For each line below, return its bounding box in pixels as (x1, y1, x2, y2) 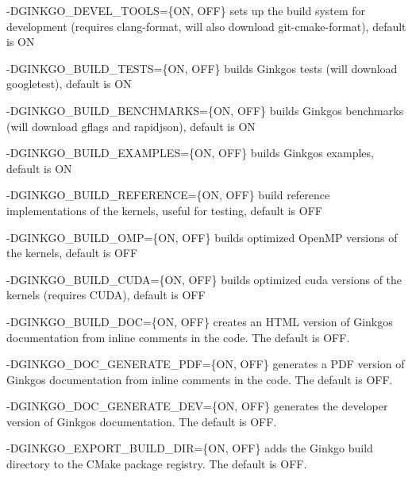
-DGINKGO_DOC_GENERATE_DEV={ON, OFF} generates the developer (6, 398, 388, 414)
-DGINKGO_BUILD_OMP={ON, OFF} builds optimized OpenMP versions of (6, 229, 398, 245)
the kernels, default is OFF (6, 244, 138, 261)
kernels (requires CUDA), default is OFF (6, 287, 206, 303)
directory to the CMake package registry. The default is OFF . (6, 456, 307, 472)
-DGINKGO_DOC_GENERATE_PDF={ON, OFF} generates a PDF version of (6, 356, 405, 372)
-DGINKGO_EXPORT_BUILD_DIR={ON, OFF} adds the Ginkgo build (6, 440, 373, 456)
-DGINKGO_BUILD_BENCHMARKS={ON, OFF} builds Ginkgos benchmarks (6, 102, 404, 118)
